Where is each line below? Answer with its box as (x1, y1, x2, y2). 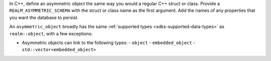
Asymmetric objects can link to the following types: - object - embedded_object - (22, 40, 196, 46)
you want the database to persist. (9, 14, 79, 20)
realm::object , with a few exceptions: (9, 30, 93, 37)
